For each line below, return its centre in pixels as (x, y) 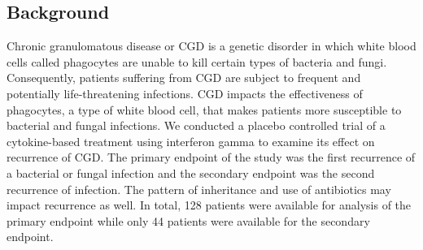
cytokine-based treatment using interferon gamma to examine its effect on (191, 141)
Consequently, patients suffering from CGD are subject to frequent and (184, 78)
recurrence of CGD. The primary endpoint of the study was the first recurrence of (211, 157)
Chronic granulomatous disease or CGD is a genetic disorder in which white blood (211, 46)
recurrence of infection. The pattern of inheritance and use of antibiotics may (199, 189)
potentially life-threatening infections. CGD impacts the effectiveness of (185, 93)
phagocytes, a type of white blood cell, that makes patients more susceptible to (204, 109)
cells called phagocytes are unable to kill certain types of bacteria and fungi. (197, 61)
